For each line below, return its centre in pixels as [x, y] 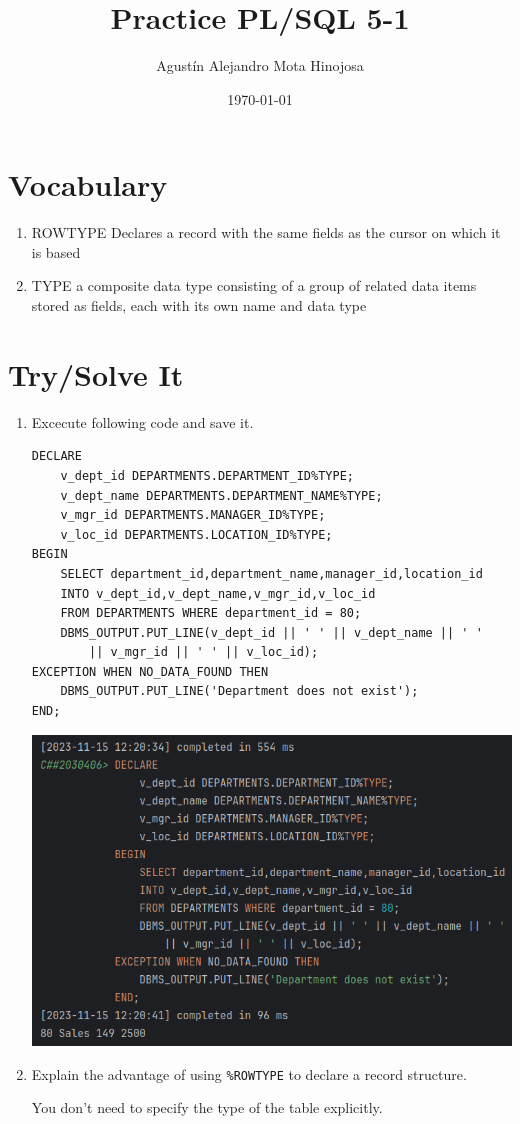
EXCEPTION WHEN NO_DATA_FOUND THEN [150, 671]
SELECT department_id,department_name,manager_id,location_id [271, 573]
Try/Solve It [96, 373]
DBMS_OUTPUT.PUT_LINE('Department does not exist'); [239, 691]
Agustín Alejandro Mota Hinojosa [260, 65]
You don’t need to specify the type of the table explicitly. [207, 1107]
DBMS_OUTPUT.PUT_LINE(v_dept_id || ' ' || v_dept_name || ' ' [271, 632]
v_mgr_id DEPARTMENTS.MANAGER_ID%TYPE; [193, 515]
